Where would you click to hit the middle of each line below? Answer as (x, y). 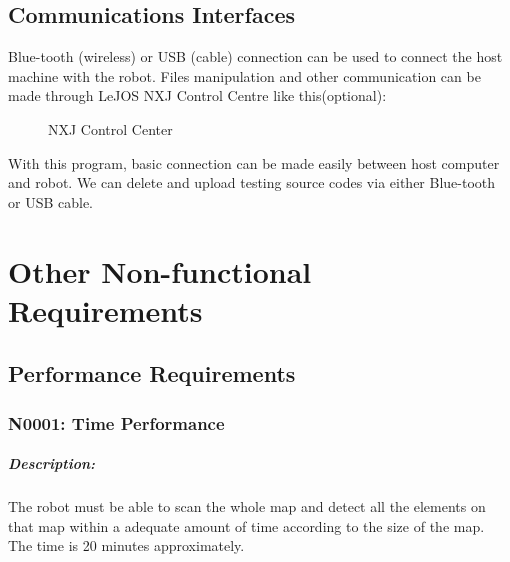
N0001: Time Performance (116, 422)
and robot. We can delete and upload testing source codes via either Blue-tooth (252, 182)
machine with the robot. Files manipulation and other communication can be (244, 75)
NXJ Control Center (110, 128)
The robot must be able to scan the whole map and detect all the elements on (247, 506)
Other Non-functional (160, 270)
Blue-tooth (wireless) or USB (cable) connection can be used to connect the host (255, 56)
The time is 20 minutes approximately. (126, 545)
